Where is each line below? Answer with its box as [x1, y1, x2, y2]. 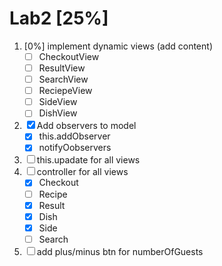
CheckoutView [38, 50, 100, 62]
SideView [38, 96, 78, 108]
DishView [38, 107, 78, 119]
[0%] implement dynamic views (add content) [23, 40, 213, 52]
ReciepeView [38, 85, 93, 97]
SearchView [38, 73, 89, 86]
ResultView [38, 62, 86, 74]
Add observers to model [36, 120, 137, 132]
